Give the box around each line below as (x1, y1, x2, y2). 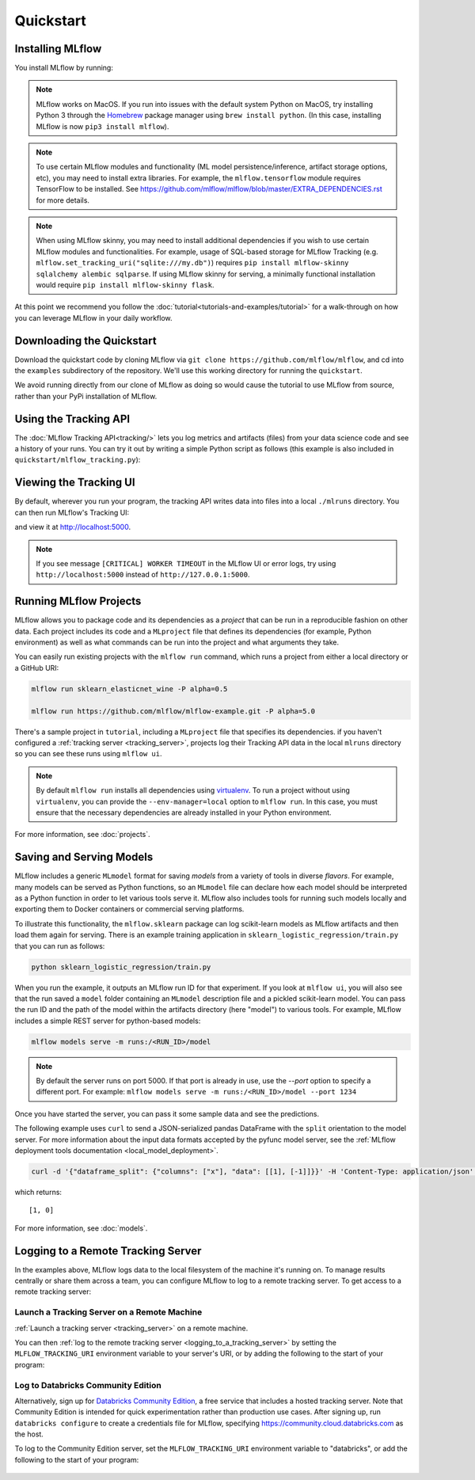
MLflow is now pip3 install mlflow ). (36, 121, 169, 131)
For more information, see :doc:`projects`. (14, 830, 150, 839)
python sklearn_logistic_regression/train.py (31, 962, 211, 972)
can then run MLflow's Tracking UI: (14, 508, 130, 517)
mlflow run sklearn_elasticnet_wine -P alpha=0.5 (31, 684, 228, 693)
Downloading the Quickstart (14, 333, 158, 348)
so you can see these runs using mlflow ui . (14, 749, 162, 759)
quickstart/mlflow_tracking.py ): (14, 455, 141, 465)
